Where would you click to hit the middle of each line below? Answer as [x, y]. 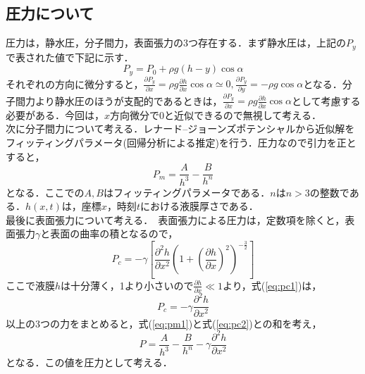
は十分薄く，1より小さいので [127, 285]
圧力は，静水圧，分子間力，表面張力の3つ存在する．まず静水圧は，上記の [176, 43]
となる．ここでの [45, 192]
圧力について [50, 13]
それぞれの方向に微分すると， [75, 83]
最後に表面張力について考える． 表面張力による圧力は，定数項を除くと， [175, 219]
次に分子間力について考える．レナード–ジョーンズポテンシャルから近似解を [180, 129]
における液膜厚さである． [199, 206]
